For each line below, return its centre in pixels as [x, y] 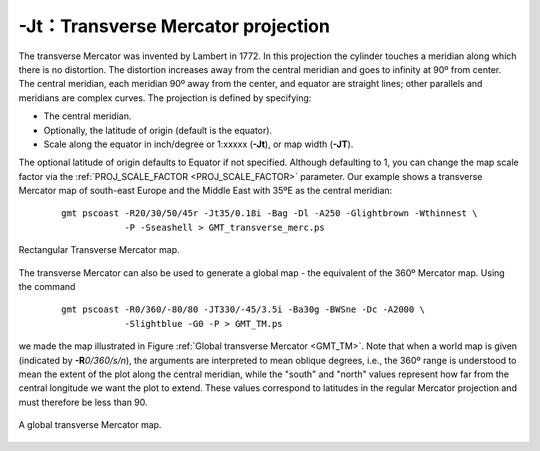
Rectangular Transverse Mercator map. [99, 250]
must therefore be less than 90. [83, 402]
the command [47, 287]
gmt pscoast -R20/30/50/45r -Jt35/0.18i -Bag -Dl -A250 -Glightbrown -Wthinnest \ [269, 213]
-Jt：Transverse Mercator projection [174, 26]
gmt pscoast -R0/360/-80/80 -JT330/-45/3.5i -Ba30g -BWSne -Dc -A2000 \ [243, 309]
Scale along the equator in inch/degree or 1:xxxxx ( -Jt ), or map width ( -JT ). [198, 144]
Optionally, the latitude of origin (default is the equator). [158, 130]
